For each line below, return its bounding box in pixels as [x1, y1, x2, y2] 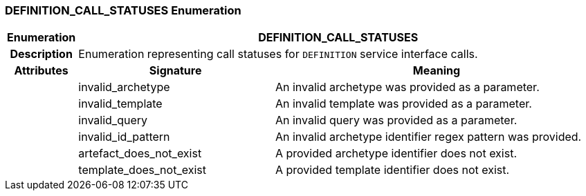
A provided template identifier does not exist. [275, 163, 510, 177]
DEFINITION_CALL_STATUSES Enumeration [5, 3, 241, 17]
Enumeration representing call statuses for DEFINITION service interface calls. [78, 47, 478, 61]
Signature [149, 63, 202, 78]
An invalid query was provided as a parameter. [275, 113, 518, 128]
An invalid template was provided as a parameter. [275, 97, 532, 111]
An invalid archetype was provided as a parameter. [275, 80, 540, 95]
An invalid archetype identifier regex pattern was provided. [275, 130, 582, 144]
